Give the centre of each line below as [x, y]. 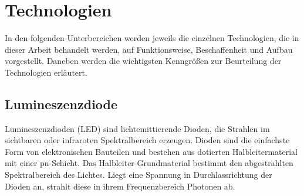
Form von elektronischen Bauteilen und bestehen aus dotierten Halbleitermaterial [151, 151]
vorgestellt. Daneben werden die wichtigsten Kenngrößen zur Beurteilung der [143, 61]
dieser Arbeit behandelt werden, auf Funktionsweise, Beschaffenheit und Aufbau [149, 49]
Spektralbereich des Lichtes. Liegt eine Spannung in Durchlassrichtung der [139, 175]
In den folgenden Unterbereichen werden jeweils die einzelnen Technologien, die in [152, 38]
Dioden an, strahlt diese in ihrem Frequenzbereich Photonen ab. [120, 186]
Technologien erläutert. [46, 72]
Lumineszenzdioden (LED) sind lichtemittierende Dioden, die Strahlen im [137, 128]
